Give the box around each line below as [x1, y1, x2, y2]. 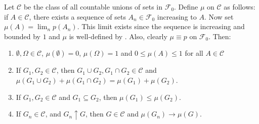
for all [185, 48, 203, 58]
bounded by [4, 31, 40, 41]
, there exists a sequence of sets [29, 11, 126, 22]
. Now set [204, 11, 234, 22]
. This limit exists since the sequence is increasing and [77, 21, 245, 32]
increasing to [157, 11, 197, 22]
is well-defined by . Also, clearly [69, 31, 167, 41]
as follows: [224, 2, 255, 12]
